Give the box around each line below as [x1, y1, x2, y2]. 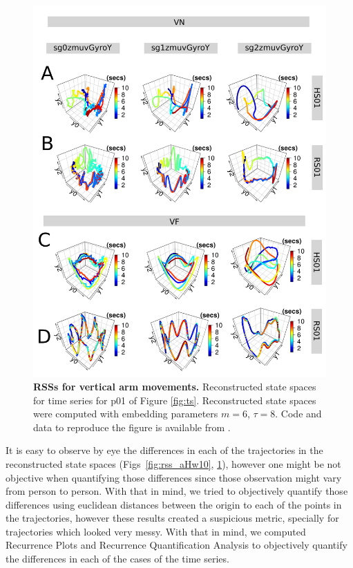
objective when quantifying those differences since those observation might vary [6, 470, 342, 484]
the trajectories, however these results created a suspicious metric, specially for [6, 511, 339, 525]
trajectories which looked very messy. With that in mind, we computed [6, 524, 306, 538]
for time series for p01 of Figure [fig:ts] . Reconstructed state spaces [33, 392, 316, 407]
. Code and [275, 406, 322, 421]
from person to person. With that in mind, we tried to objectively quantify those [6, 484, 348, 498]
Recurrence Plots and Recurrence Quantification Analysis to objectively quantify [6, 538, 347, 552]
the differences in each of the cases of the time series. [6, 551, 229, 566]
